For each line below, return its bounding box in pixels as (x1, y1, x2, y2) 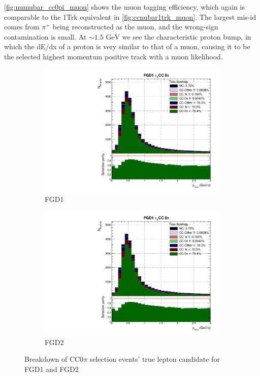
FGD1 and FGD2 (24, 363, 79, 374)
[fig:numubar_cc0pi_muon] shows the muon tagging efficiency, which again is (4, 2, 245, 12)
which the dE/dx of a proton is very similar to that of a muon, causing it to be (4, 41, 250, 52)
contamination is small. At (4, 31, 87, 42)
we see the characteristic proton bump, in (122, 31, 251, 42)
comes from (4, 21, 40, 32)
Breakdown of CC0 (24, 354, 84, 364)
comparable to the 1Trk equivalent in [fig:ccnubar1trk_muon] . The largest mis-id (4, 11, 256, 22)
